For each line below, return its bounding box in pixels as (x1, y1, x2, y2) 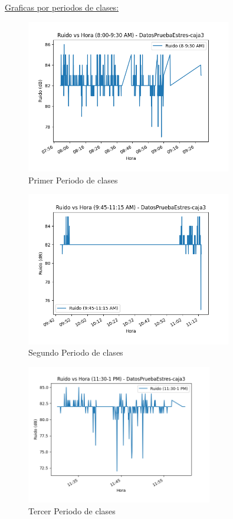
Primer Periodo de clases (28, 173, 118, 186)
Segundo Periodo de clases (28, 346, 123, 359)
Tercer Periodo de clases (28, 504, 116, 517)
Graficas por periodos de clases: (5, 1, 119, 13)
